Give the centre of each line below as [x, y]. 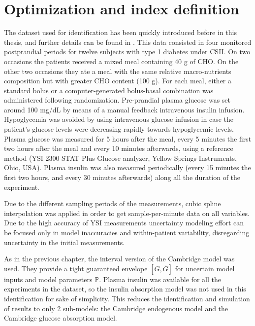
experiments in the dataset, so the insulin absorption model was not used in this [125, 289]
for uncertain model [205, 268]
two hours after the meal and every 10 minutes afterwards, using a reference [119, 148]
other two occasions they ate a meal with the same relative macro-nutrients [118, 71]
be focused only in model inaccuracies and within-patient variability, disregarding [127, 232]
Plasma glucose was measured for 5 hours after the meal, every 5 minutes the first [128, 138]
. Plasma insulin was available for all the [160, 279]
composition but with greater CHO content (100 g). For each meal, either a [118, 81]
